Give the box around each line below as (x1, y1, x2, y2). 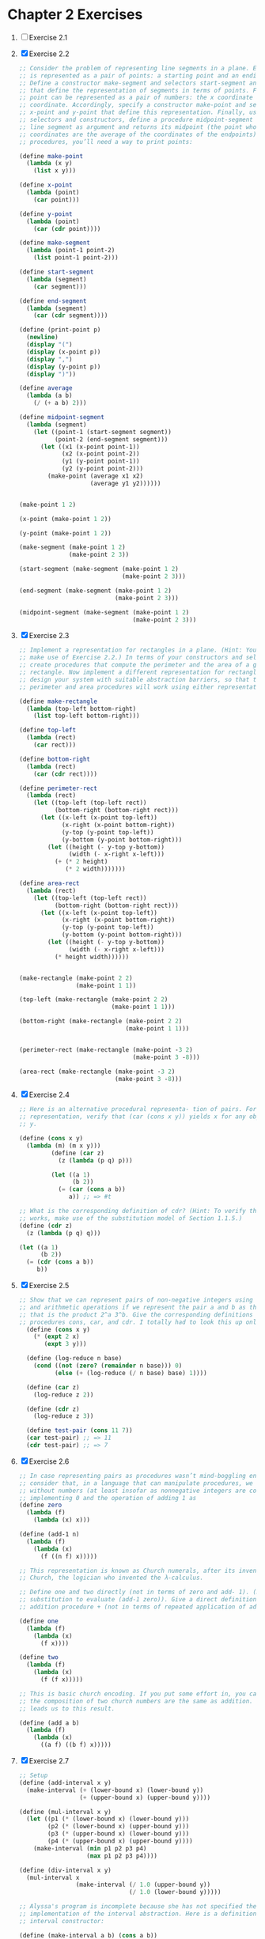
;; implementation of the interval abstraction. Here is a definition (18, 1910, 257, 1918)
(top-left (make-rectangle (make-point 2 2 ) (18, 996, 168, 1004)
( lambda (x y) (26, 160, 73, 168)
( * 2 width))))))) (65, 865, 126, 873)
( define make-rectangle (18, 697, 98, 705)
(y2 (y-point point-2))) (61, 465, 144, 473)
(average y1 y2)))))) (89, 479, 161, 487)
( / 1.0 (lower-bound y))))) (128, 1888, 221, 1896)
